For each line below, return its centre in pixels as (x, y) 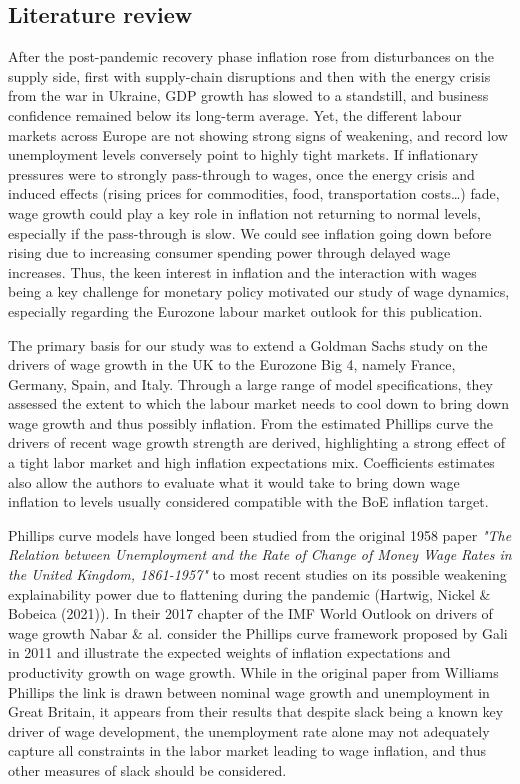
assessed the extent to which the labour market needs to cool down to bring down (258, 403)
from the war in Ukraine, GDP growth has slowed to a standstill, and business (248, 95)
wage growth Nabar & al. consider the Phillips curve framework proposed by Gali (258, 632)
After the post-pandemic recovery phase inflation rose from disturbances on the (251, 56)
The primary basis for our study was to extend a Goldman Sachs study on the (248, 344)
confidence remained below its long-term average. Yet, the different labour (235, 114)
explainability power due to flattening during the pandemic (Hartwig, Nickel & (249, 593)
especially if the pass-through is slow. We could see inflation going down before (250, 232)
